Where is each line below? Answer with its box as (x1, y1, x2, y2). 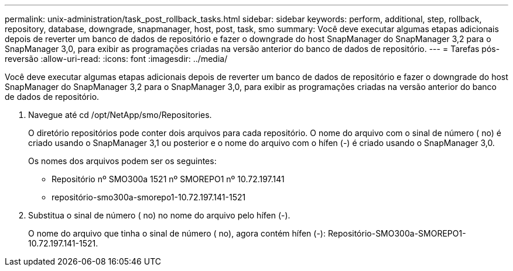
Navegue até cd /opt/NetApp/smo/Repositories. (28, 110, 212, 120)
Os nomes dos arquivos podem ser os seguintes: (28, 156, 217, 166)
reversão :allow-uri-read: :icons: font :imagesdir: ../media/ (5, 54, 228, 64)
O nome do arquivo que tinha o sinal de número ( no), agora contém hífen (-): (28, 228, 326, 238)
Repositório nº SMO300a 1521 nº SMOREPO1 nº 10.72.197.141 (52, 174, 285, 184)
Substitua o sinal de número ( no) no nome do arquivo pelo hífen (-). (28, 210, 290, 220)
